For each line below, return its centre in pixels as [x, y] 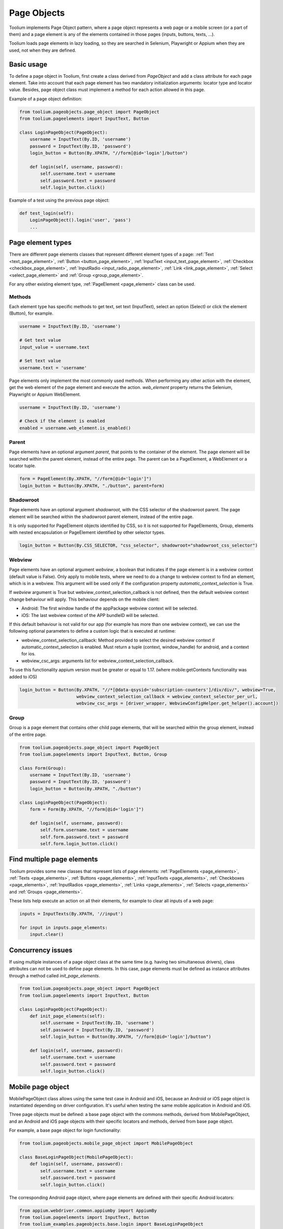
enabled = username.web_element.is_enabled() [75, 428]
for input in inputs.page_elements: [64, 927]
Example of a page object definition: [46, 99]
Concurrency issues [41, 950]
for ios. [28, 654]
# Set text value [40, 361]
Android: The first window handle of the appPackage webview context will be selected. [110, 608]
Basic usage [28, 64]
